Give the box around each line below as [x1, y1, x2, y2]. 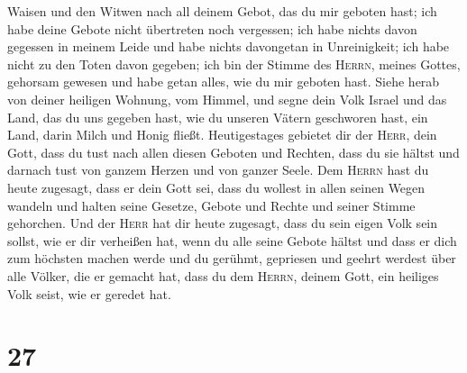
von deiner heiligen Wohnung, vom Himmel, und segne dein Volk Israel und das [7, 89, 447, 108]
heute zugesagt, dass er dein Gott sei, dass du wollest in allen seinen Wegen [7, 177, 426, 196]
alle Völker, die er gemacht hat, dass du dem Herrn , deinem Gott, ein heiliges [7, 266, 439, 285]
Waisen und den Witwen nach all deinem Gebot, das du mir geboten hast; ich [7, 2, 437, 20]
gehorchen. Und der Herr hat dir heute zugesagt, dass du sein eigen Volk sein [7, 214, 438, 232]
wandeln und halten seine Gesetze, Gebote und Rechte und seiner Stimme [7, 196, 416, 214]
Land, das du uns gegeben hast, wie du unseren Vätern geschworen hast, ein [7, 107, 428, 126]
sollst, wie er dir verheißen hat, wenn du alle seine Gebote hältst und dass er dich [7, 231, 457, 250]
